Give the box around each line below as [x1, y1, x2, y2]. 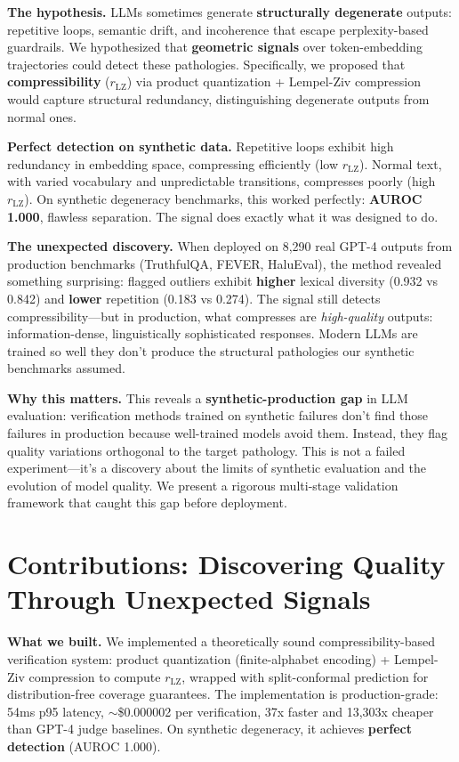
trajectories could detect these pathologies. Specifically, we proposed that [7, 54, 406, 73]
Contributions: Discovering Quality [7, 546, 446, 582]
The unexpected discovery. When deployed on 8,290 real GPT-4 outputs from [7, 237, 453, 255]
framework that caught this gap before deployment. [7, 493, 287, 512]
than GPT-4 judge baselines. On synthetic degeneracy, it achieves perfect [7, 719, 412, 738]
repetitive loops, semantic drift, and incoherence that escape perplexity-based [7, 20, 429, 38]
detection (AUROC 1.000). [7, 736, 161, 755]
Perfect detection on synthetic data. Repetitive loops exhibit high [7, 137, 394, 156]
